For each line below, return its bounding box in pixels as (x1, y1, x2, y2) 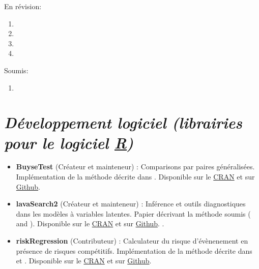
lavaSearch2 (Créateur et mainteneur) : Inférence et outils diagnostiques (16, 198, 246, 209)
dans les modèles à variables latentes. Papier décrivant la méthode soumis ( (16, 208, 251, 219)
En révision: (4, 1, 42, 11)
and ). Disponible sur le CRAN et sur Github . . (16, 218, 164, 229)
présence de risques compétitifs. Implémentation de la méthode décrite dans (16, 245, 252, 256)
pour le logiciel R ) (4, 132, 134, 153)
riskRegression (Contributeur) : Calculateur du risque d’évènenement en (16, 235, 248, 246)
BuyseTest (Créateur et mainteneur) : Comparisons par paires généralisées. (16, 161, 255, 172)
